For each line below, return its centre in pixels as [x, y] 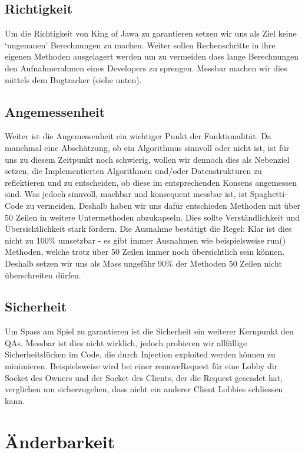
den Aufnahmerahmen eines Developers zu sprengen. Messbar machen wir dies [146, 68]
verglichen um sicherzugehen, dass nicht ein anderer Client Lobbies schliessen [144, 389]
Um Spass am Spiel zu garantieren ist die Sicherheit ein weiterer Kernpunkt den [149, 331]
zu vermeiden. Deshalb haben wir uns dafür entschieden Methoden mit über [163, 205]
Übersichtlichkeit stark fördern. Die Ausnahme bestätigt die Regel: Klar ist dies [148, 229]
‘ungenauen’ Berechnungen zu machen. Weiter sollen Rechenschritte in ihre [140, 45]
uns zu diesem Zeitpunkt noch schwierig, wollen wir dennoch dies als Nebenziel [147, 159]
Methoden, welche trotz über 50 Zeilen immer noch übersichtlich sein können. [145, 252]
